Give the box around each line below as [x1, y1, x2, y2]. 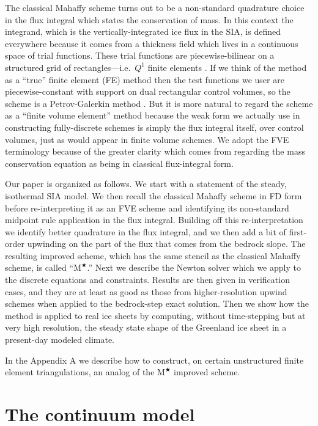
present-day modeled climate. [5, 333, 114, 346]
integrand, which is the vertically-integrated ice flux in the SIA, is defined [5, 25, 281, 38]
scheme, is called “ [5, 261, 74, 274]
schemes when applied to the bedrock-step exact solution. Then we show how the [5, 297, 309, 310]
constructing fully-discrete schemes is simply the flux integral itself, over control [5, 120, 304, 133]
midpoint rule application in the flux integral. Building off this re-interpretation [5, 213, 303, 226]
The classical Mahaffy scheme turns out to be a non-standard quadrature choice [5, 1, 305, 13]
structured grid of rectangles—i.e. [5, 61, 131, 73]
